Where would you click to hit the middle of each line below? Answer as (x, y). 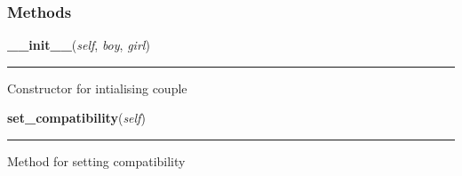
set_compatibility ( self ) (76, 118)
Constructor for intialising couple (97, 88)
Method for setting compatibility (96, 161)
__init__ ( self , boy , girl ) (79, 45)
